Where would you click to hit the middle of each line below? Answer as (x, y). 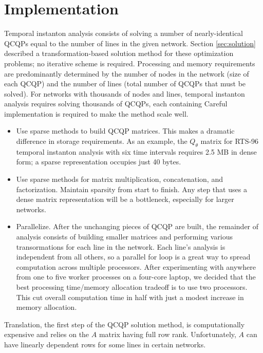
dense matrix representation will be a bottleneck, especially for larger (125, 199)
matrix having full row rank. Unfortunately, (167, 334)
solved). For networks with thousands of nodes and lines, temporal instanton (125, 93)
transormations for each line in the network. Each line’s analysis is (121, 246)
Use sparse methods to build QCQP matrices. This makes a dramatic (125, 131)
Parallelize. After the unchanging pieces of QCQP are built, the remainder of (137, 226)
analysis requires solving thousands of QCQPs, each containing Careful (116, 104)
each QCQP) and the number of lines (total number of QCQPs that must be (125, 83)
